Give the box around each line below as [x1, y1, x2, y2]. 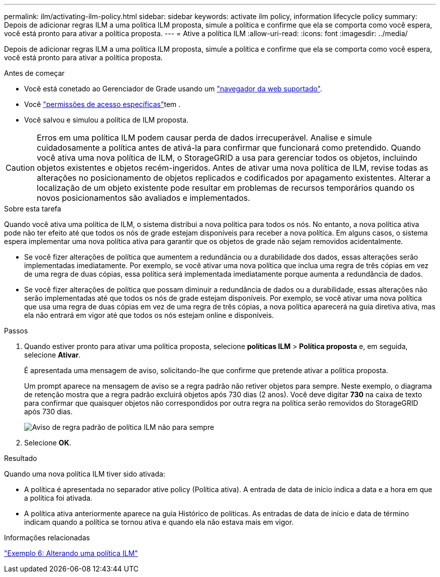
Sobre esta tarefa [4, 204, 61, 213]
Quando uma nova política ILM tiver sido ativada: [4, 470, 165, 478]
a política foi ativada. [24, 494, 92, 502]
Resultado [4, 454, 37, 463]
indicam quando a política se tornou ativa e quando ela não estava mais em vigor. [24, 518, 294, 526]
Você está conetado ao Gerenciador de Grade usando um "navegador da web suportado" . [24, 84, 322, 93]
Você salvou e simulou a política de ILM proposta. [24, 116, 189, 124]
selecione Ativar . [24, 351, 81, 359]
